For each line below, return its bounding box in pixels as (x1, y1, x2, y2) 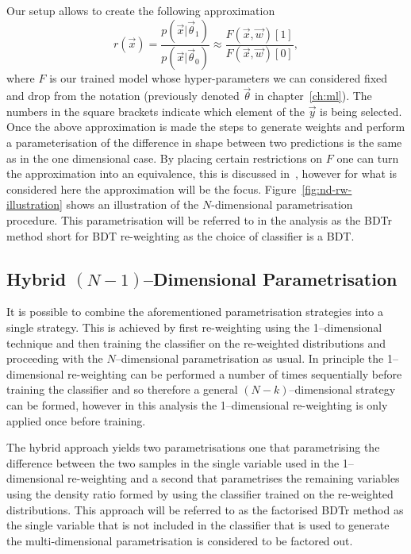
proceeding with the (6, 350, 103, 367)
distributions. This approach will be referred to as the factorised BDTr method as (6, 501, 404, 517)
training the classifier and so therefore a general (6, 381, 238, 398)
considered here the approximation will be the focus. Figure (6, 180, 297, 197)
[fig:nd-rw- (302, 180, 352, 197)
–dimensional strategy (289, 381, 396, 398)
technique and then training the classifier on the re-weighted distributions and (6, 334, 386, 351)
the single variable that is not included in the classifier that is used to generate (6, 517, 390, 533)
